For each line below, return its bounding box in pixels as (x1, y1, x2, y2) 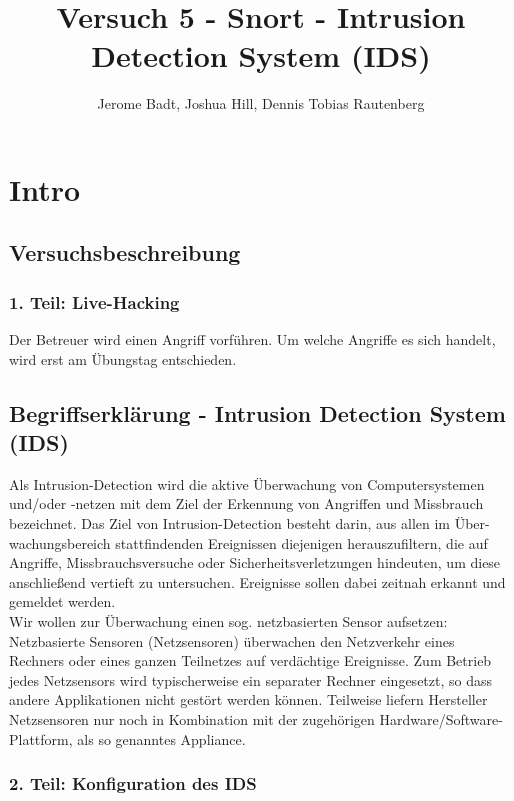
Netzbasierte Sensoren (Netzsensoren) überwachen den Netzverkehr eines (9, 630, 455, 651)
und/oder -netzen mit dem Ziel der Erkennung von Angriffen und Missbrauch (9, 493, 484, 514)
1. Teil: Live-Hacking (9, 289, 180, 314)
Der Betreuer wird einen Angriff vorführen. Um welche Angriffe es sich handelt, (9, 329, 496, 350)
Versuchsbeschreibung (9, 237, 241, 268)
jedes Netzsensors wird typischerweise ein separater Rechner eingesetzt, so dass (9, 669, 492, 690)
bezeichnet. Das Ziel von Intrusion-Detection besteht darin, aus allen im (9, 513, 450, 534)
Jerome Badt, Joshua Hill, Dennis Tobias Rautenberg (97, 93, 425, 114)
